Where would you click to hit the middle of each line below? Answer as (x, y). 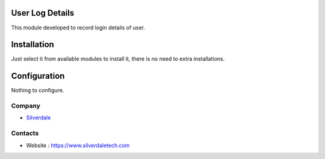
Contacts (25, 133)
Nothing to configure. (38, 91)
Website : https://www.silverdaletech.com (78, 145)
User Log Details (43, 13)
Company (26, 106)
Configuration (38, 76)
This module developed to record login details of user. (78, 28)
